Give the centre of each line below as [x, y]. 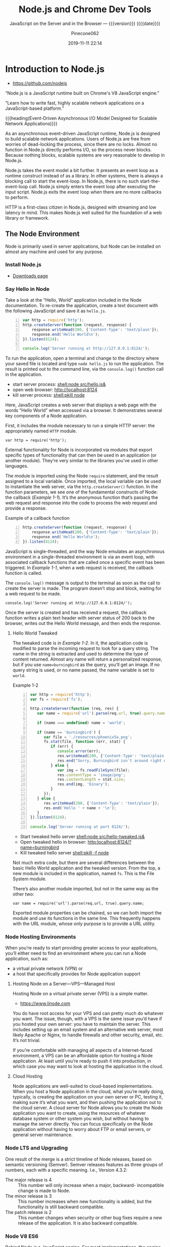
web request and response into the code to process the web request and [81, 503]
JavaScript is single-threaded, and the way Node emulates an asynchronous [85, 551]
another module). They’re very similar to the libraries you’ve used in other [82, 461]
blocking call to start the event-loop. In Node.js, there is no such [72, 181]
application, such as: [27, 959]
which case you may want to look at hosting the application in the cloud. [88, 1066]
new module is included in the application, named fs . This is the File [83, 874]
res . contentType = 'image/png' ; [91, 775]
